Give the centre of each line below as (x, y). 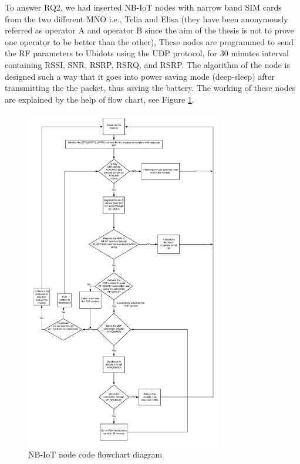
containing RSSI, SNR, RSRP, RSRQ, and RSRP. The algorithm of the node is (147, 64)
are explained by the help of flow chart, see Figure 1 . (100, 99)
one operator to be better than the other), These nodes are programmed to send (149, 41)
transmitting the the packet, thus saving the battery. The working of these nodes (150, 88)
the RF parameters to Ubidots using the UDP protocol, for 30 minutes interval (147, 53)
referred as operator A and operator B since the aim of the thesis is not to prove (149, 30)
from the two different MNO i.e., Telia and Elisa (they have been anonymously (146, 18)
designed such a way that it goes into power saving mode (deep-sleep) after (140, 76)
